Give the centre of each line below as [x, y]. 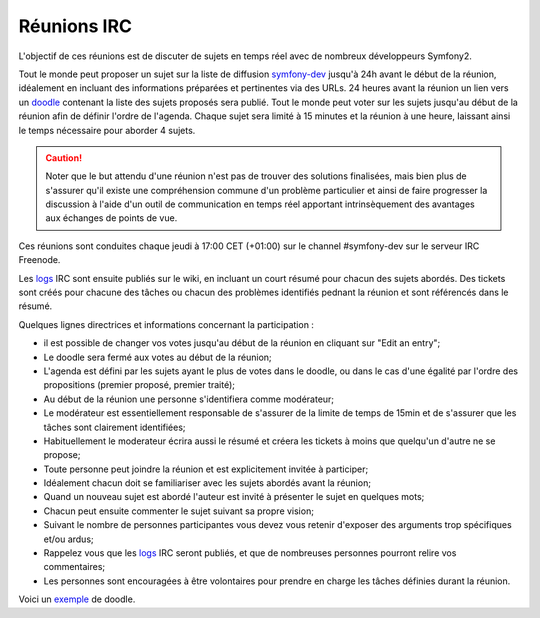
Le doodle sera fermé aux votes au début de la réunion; [157, 357]
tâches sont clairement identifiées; [114, 427]
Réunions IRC [75, 26]
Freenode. [39, 260]
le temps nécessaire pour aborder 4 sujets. [107, 130]
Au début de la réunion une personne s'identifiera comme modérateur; [189, 399]
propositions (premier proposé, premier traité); [139, 385]
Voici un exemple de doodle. [77, 599]
